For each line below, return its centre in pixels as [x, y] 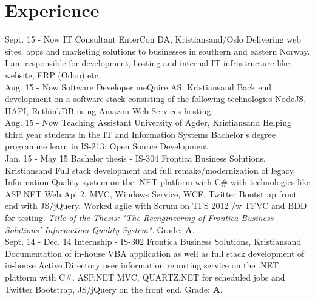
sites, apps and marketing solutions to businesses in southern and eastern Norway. [157, 51]
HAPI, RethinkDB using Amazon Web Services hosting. [109, 110]
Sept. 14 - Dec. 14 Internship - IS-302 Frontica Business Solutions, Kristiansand [153, 241]
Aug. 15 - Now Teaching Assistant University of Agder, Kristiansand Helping [148, 122]
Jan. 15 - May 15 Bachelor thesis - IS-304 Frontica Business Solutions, [135, 158]
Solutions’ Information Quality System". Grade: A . [100, 229]
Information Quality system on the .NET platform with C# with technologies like [157, 182]
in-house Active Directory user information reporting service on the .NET [142, 265]
